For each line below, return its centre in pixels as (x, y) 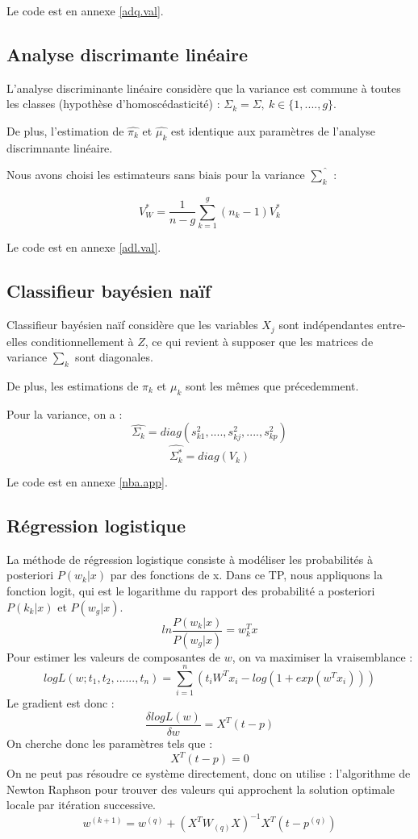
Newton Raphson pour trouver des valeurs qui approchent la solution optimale (201, 789)
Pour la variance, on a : (65, 413)
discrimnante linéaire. (60, 147)
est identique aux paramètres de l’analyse (273, 130)
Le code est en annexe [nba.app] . (87, 482)
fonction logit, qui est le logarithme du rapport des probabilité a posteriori (191, 591)
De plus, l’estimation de (65, 130)
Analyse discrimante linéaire (127, 54)
